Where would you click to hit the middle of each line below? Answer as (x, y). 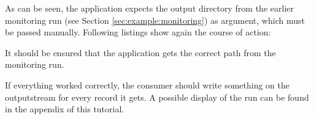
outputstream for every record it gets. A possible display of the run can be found (157, 97)
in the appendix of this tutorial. (65, 109)
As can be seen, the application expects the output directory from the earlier (149, 8)
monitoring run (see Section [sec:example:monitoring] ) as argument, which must (155, 20)
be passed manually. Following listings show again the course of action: (138, 32)
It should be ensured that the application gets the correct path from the (140, 52)
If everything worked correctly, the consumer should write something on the (147, 85)
